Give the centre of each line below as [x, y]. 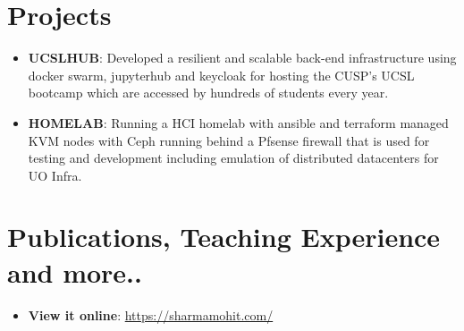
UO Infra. [55, 175]
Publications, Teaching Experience [224, 237]
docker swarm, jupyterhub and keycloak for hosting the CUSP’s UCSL [221, 75]
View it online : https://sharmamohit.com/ [151, 314]
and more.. [75, 272]
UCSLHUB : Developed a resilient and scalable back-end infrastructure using [242, 58]
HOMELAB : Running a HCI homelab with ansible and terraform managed [238, 122]
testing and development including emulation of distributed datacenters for [233, 158]
